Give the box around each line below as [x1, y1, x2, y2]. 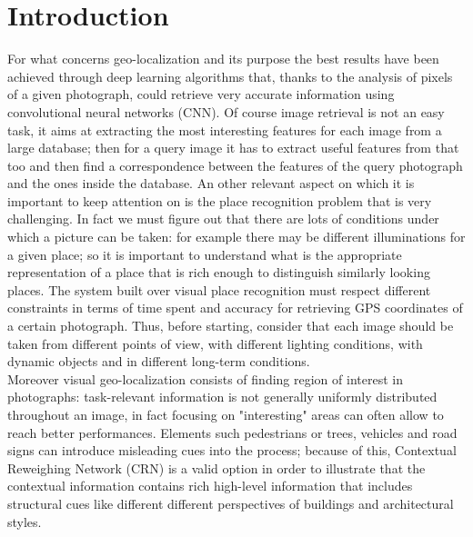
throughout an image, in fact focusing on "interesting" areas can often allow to [7, 405, 444, 423]
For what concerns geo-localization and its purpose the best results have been [7, 49, 439, 68]
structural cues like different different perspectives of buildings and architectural [7, 493, 454, 512]
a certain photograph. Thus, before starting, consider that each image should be [7, 316, 454, 335]
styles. [7, 512, 42, 531]
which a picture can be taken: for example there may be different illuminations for [7, 227, 466, 246]
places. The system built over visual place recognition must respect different [7, 280, 431, 299]
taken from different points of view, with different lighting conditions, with [7, 333, 423, 353]
